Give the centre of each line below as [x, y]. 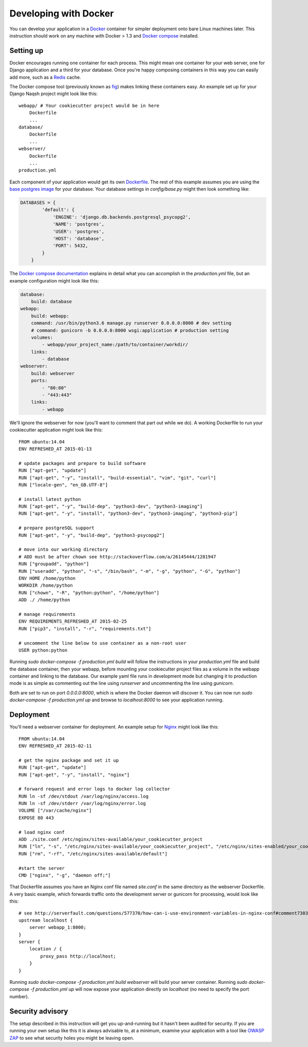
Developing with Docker [62, 13]
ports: [39, 381]
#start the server [42, 868]
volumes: [42, 337]
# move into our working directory [63, 549]
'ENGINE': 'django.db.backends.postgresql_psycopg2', [122, 217]
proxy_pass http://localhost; [78, 956]
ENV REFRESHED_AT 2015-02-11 [55, 746]
